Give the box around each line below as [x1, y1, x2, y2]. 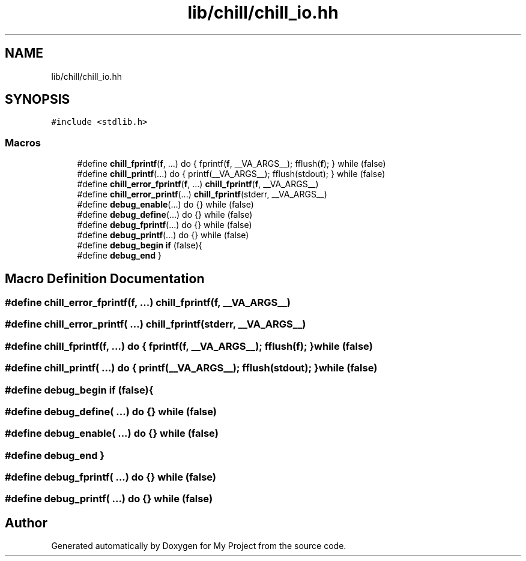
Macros [5, 136, 41, 149]
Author [5, 515, 47, 530]
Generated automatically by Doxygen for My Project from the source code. [51, 541, 346, 551]
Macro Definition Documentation [5, 271, 205, 286]
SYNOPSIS [5, 92, 70, 107]
